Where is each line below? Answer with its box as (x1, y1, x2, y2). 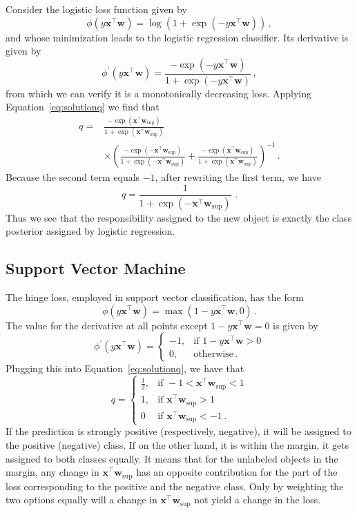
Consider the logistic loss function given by (6, 2, 187, 16)
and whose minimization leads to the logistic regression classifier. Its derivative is (6, 30, 349, 44)
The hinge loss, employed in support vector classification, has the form (6, 289, 304, 304)
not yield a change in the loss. (194, 492, 321, 507)
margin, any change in (6, 465, 99, 479)
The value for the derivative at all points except (6, 318, 208, 332)
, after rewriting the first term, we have (155, 170, 321, 184)
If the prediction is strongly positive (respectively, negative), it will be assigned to (6, 424, 351, 438)
